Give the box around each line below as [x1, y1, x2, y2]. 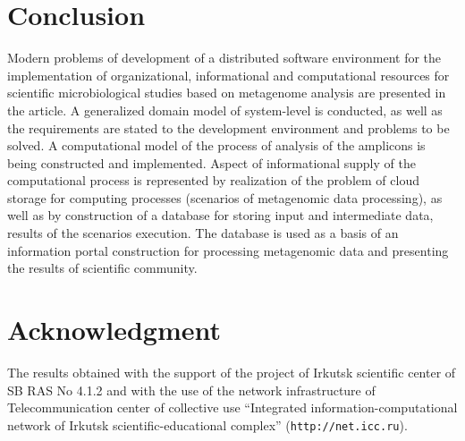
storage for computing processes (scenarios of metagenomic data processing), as [7, 188, 443, 207]
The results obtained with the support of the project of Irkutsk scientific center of [7, 362, 456, 381]
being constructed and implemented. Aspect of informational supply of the [7, 153, 416, 172]
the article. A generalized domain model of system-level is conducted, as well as [7, 100, 443, 119]
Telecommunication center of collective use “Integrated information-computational [7, 398, 458, 417]
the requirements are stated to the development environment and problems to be [7, 118, 450, 137]
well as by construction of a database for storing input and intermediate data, [7, 206, 434, 225]
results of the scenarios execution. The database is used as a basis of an [7, 224, 399, 242]
